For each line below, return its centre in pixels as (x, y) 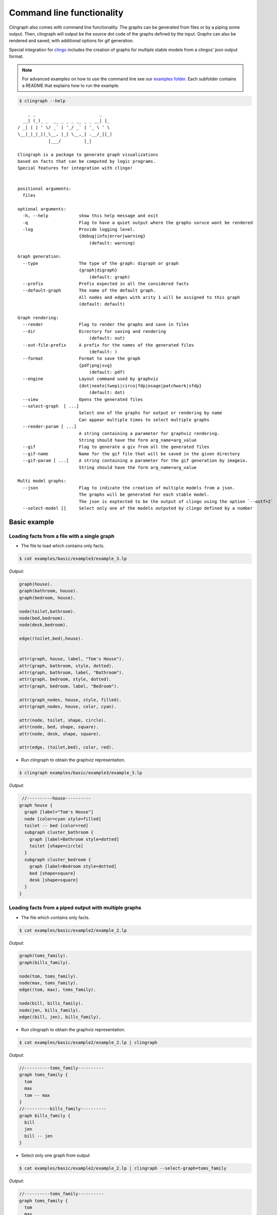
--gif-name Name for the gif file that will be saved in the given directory (131, 454)
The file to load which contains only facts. (63, 546)
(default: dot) (107, 393)
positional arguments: (45, 189)
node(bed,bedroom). (42, 618)
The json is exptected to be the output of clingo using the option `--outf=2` (176, 501)
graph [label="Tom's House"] (59, 812)
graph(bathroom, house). (49, 591)
